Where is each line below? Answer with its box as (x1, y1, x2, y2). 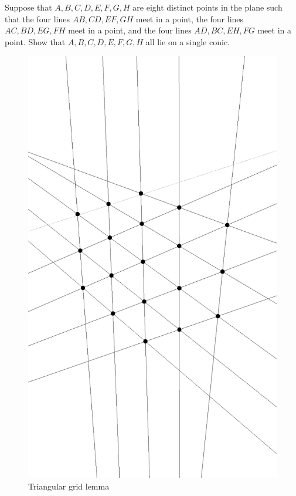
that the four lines (5, 12, 70, 25)
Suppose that (5, 1, 52, 13)
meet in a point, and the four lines (68, 24, 192, 36)
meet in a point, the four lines (135, 12, 244, 25)
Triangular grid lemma (28, 480, 110, 492)
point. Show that (5, 35, 66, 48)
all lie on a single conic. (145, 35, 230, 48)
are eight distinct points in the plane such (132, 1, 283, 13)
